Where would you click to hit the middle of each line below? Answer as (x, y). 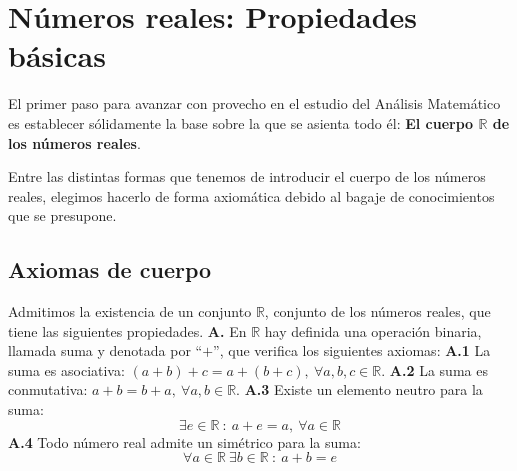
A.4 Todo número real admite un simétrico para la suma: (184, 441)
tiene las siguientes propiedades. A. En (127, 330)
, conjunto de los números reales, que (377, 311)
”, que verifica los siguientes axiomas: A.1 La (352, 350)
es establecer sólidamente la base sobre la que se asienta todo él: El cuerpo (241, 122)
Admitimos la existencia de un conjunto (130, 311)
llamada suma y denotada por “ (105, 350)
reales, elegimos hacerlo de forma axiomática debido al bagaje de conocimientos (251, 195)
